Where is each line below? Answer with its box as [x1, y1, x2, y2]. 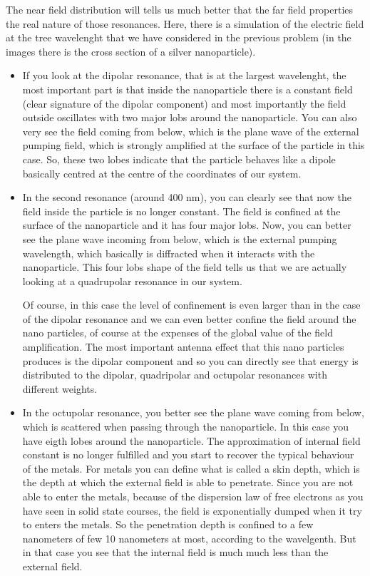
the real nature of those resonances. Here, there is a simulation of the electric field [6, 16, 364, 31]
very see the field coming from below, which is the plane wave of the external [22, 123, 359, 138]
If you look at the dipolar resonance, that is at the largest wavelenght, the [22, 68, 346, 83]
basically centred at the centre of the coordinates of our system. [22, 165, 302, 180]
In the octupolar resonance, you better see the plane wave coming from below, [22, 405, 364, 420]
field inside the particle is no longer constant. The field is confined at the [22, 203, 341, 218]
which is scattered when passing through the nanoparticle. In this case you [22, 419, 349, 434]
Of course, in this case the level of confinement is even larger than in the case [22, 297, 361, 312]
